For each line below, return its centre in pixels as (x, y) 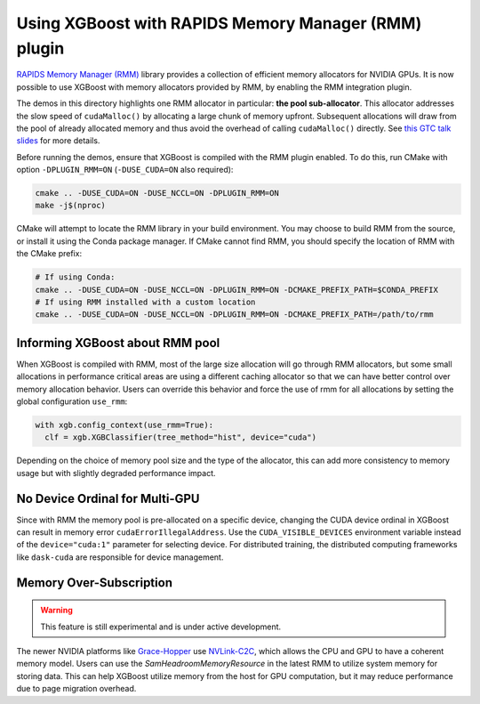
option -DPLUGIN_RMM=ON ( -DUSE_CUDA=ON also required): (125, 170)
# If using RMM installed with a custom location (145, 302)
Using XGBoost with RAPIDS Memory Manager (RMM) (219, 23)
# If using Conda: (75, 277)
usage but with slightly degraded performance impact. (116, 473)
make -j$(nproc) (71, 206)
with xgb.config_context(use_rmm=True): (124, 425)
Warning (56, 611)
